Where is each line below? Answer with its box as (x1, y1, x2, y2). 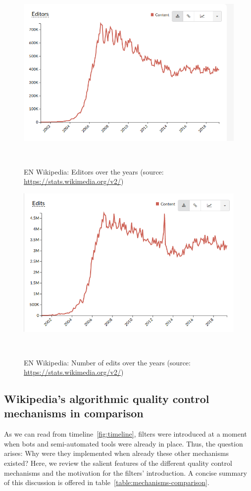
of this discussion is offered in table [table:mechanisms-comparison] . (4, 477, 209, 488)
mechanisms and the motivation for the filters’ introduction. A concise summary (4, 467, 247, 478)
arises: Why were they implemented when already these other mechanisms (4, 448, 229, 458)
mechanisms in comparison (4, 405, 144, 421)
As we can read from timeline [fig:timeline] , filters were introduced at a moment (4, 429, 247, 439)
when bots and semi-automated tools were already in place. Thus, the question (4, 438, 243, 448)
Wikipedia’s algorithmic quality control (4, 391, 209, 406)
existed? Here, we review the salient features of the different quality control (4, 458, 232, 468)
